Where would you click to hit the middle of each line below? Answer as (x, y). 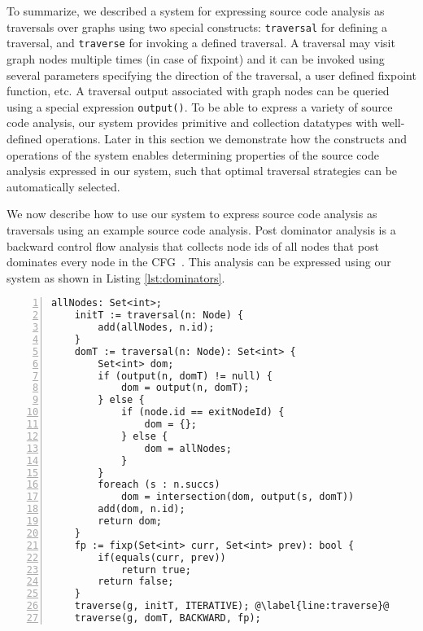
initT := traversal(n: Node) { (159, 315)
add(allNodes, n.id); (156, 328)
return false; (136, 582)
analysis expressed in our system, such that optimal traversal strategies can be (202, 171)
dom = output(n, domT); (185, 388)
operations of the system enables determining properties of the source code (193, 154)
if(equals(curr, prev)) (162, 557)
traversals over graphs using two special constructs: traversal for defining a (197, 26)
